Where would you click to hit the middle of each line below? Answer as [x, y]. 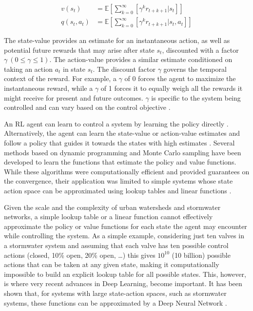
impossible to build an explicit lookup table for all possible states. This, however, [125, 274]
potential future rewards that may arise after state [79, 50]
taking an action [28, 69]
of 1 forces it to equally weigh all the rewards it [172, 88]
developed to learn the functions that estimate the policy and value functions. [120, 162]
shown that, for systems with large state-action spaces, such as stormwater [115, 293]
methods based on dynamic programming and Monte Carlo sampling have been [123, 152]
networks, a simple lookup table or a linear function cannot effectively [108, 217]
